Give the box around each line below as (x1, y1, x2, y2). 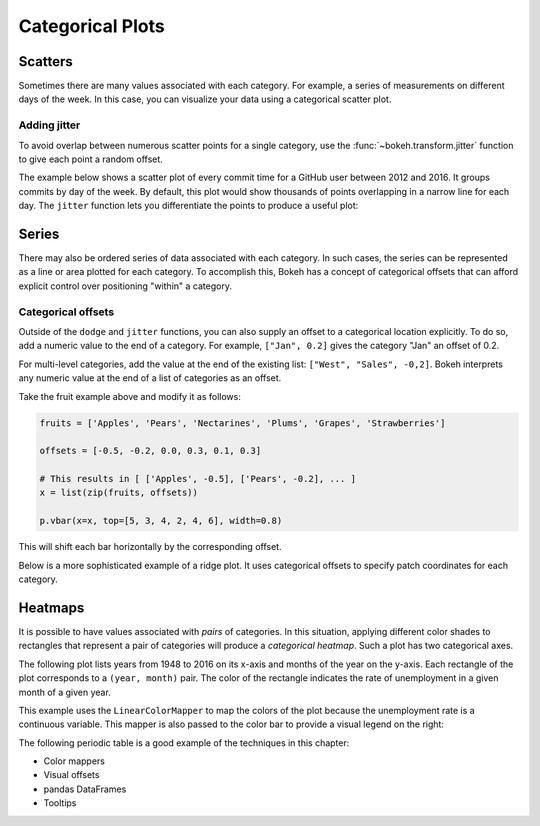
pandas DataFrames (43, 783, 127, 795)
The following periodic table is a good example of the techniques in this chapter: (18, 736, 350, 749)
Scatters (18, 53, 74, 70)
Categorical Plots (18, 15, 165, 37)
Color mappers (43, 755, 105, 767)
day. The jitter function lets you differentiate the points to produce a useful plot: (18, 200, 359, 212)
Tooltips (43, 797, 77, 809)
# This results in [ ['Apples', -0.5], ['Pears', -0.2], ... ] (39, 473, 357, 485)
